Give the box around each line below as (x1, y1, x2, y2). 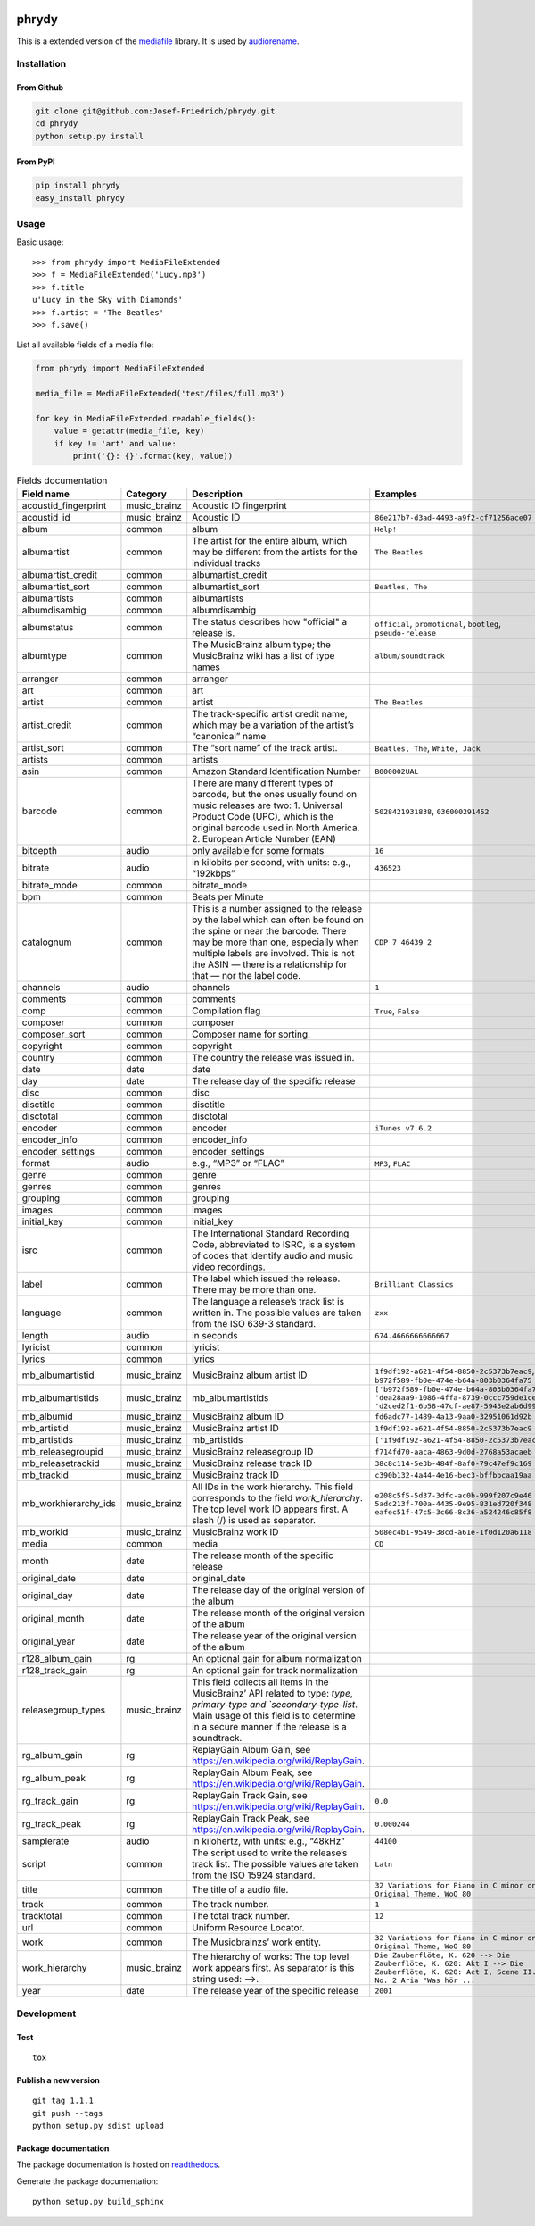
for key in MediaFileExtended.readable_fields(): (35, 413, 257, 423)
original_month (21, 1613, 85, 1625)
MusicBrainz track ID (192, 1469, 280, 1481)
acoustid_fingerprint (21, 500, 107, 513)
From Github (16, 82, 64, 93)
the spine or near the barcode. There (192, 925, 347, 938)
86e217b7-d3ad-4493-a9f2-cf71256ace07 (374, 513, 532, 522)
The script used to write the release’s (192, 1847, 348, 1859)
